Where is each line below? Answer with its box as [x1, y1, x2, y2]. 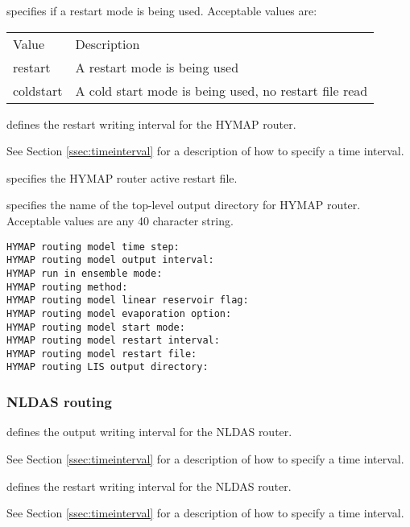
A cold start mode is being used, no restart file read [75, 80, 368, 100]
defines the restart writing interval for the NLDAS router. [6, 477, 292, 494]
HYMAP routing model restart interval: [6, 335, 220, 347]
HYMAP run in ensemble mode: [6, 267, 163, 279]
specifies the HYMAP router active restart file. [6, 169, 238, 186]
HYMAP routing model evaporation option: [6, 307, 232, 319]
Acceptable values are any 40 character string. [6, 212, 234, 229]
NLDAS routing [6, 392, 112, 412]
